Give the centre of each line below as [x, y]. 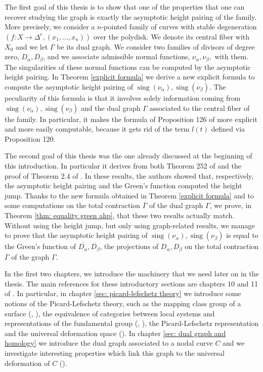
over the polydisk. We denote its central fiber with [171, 36]
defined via [228, 129]
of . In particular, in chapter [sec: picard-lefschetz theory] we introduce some [123, 293]
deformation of [27, 363]
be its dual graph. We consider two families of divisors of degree [156, 46]
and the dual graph [111, 108]
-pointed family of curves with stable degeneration [179, 27]
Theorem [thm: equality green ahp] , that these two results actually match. [120, 215]
